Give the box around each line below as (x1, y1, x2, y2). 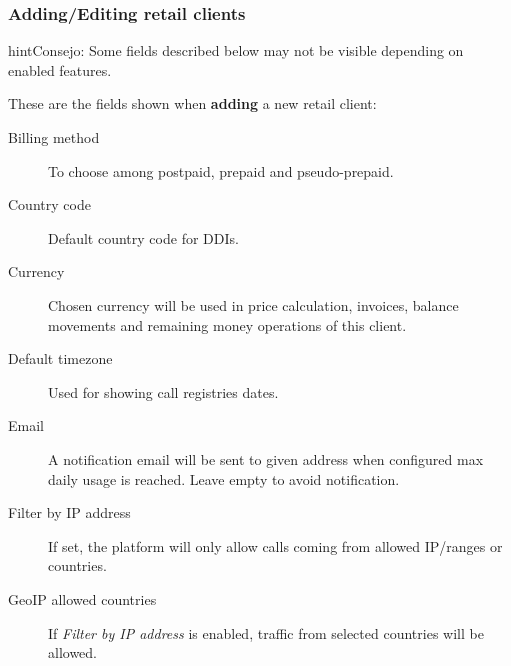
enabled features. (8, 59, 112, 80)
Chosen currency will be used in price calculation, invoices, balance (48, 294, 459, 315)
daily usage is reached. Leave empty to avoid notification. (48, 468, 400, 489)
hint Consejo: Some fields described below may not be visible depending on (8, 40, 464, 61)
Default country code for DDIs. (48, 227, 239, 248)
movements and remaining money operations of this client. (48, 314, 407, 335)
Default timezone (8, 348, 113, 369)
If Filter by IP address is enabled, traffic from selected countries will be (48, 622, 484, 643)
